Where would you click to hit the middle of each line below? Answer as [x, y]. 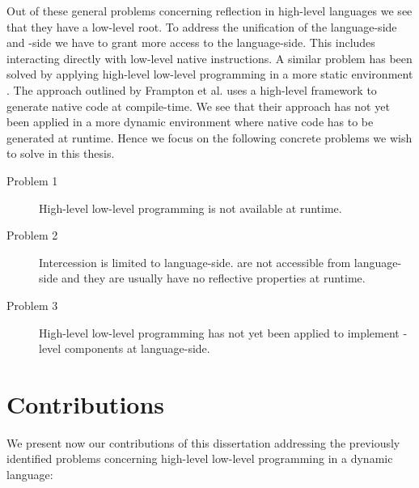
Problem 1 [32, 180]
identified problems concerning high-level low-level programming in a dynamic [200, 458]
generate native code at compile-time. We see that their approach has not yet [198, 106]
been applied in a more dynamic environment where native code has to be [190, 122]
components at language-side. [137, 348]
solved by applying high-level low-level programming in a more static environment [210, 74]
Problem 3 [32, 305]
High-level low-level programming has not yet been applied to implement [219, 332]
